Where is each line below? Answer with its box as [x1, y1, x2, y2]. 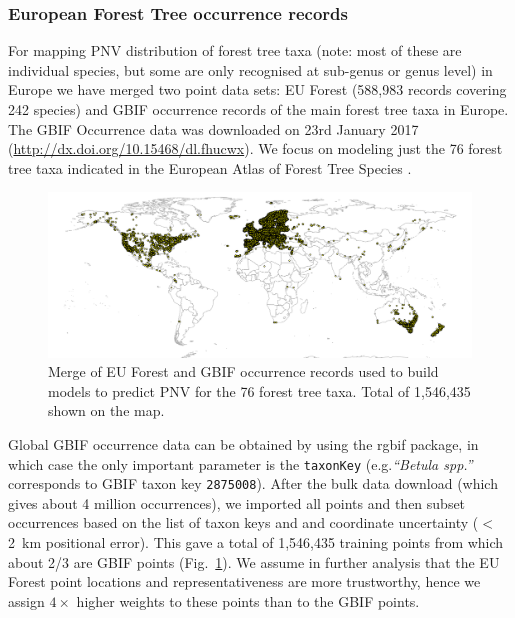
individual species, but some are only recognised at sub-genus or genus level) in [8, 59, 493, 80]
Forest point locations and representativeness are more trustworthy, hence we [8, 571, 481, 592]
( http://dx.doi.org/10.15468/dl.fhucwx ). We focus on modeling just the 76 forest [8, 138, 503, 159]
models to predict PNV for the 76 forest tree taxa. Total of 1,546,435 [48, 380, 471, 401]
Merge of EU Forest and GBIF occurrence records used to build [48, 361, 439, 382]
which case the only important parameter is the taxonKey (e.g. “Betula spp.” [8, 453, 473, 474]
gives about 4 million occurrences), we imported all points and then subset [8, 492, 466, 513]
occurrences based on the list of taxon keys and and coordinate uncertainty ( [8, 512, 479, 533]
